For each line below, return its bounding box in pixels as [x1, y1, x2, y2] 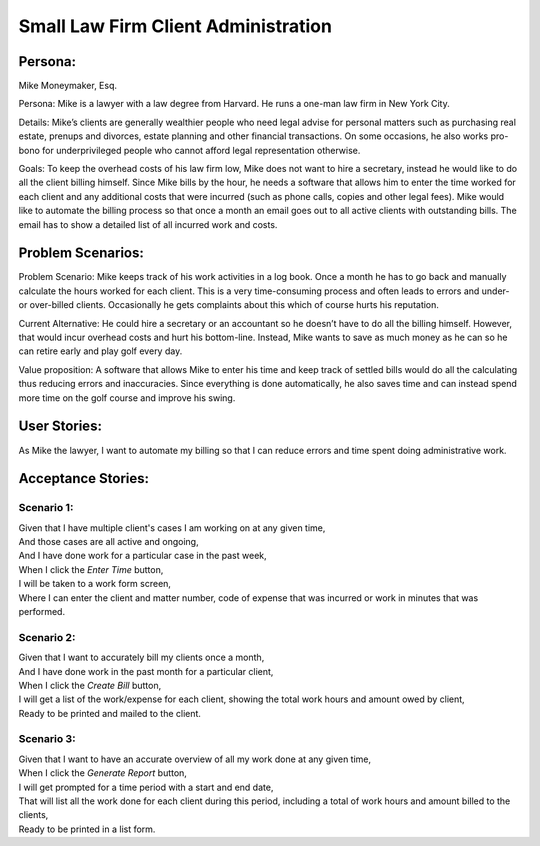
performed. [18, 606, 65, 618]
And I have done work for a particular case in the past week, [18, 550, 267, 562]
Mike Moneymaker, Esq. [18, 80, 118, 92]
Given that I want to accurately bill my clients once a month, [18, 651, 265, 664]
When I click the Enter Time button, [18, 563, 164, 575]
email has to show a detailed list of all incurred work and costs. [18, 218, 278, 230]
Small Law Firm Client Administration [18, 15, 332, 37]
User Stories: [18, 418, 102, 435]
